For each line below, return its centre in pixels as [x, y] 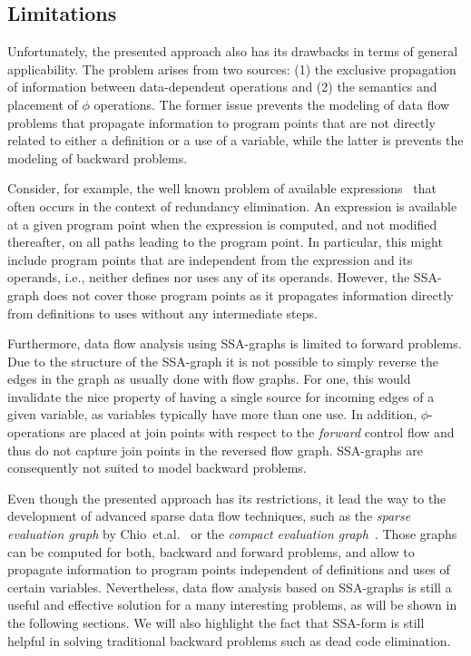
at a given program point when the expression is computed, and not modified [222, 224]
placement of [43, 104]
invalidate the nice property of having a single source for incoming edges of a [221, 396]
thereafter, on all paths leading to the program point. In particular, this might [225, 242]
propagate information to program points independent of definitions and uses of [229, 569]
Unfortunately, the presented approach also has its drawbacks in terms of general [233, 51]
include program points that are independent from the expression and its [210, 259]
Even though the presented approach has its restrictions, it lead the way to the [227, 498]
